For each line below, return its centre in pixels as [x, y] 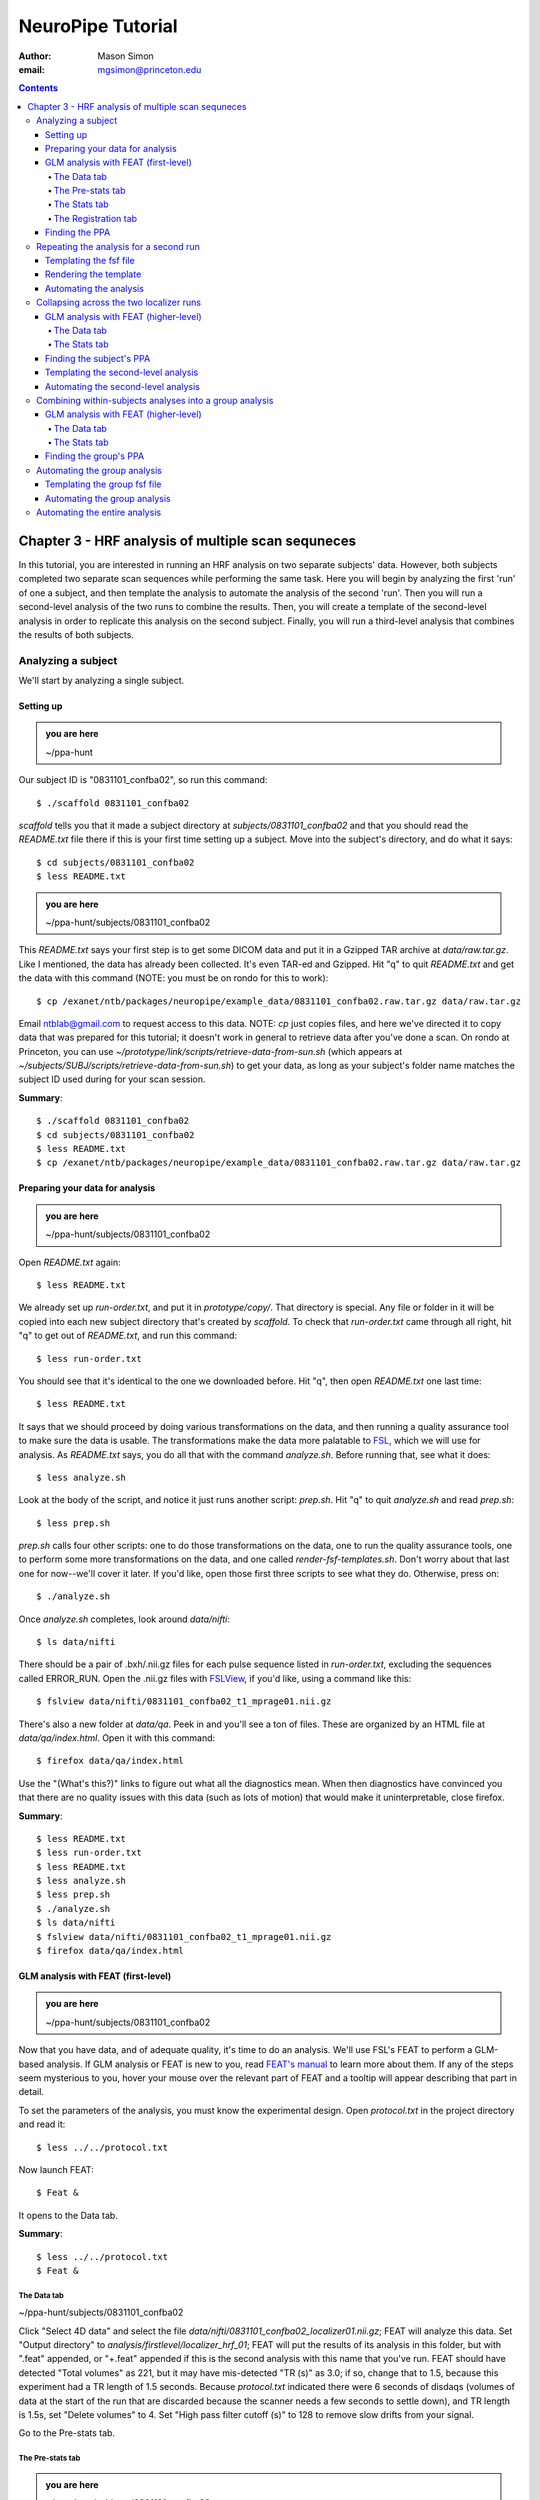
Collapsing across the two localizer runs [119, 302]
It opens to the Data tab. [68, 2215]
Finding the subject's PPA [98, 358]
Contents [38, 88]
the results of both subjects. [76, 634]
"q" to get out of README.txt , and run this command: [128, 1336]
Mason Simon [125, 56]
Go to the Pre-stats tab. [66, 2433]
